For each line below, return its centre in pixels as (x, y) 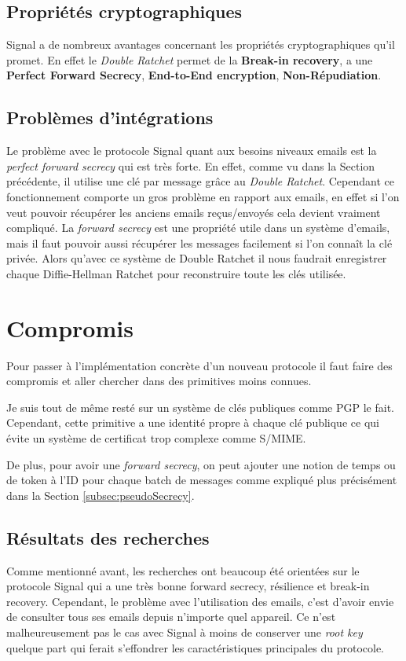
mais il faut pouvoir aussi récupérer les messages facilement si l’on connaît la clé (199, 242)
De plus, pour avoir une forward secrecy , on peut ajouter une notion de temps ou (201, 464)
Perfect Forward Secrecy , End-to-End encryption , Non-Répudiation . (194, 75)
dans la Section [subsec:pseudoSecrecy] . (101, 495)
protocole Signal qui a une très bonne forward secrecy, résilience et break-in (188, 586)
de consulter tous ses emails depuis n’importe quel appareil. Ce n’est (171, 617)
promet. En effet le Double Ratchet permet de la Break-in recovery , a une (190, 59)
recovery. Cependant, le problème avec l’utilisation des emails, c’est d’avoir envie (200, 601)
